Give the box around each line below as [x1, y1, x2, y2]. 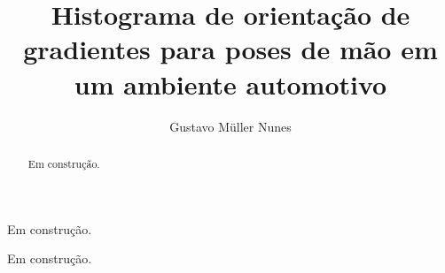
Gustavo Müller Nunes [169, 117, 292, 135]
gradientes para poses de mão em [23, 31, 438, 67]
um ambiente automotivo [74, 65, 387, 102]
